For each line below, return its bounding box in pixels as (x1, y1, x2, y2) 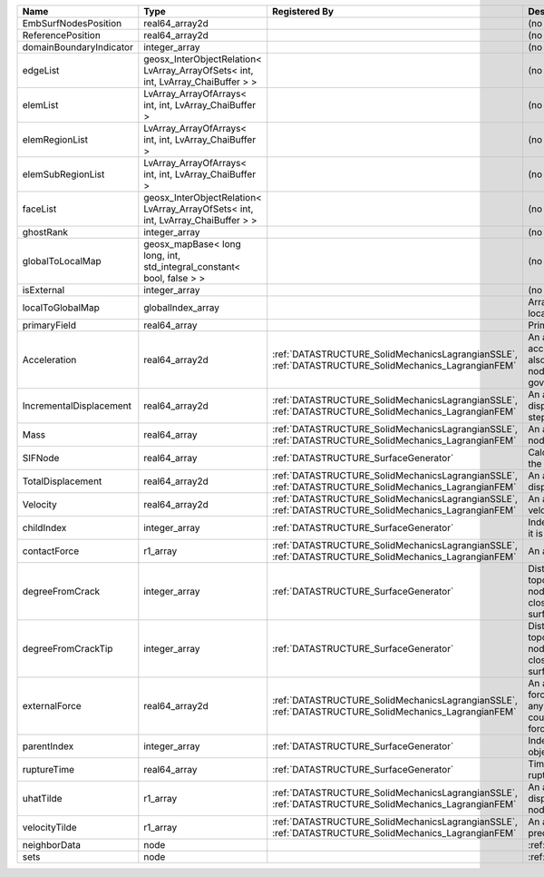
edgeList (22, 64, 60, 76)
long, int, (143, 250, 181, 261)
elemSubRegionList (22, 168, 105, 181)
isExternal (22, 284, 65, 296)
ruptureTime (22, 764, 75, 775)
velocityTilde (22, 822, 77, 833)
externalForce (22, 700, 82, 712)
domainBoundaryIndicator (22, 41, 133, 54)
